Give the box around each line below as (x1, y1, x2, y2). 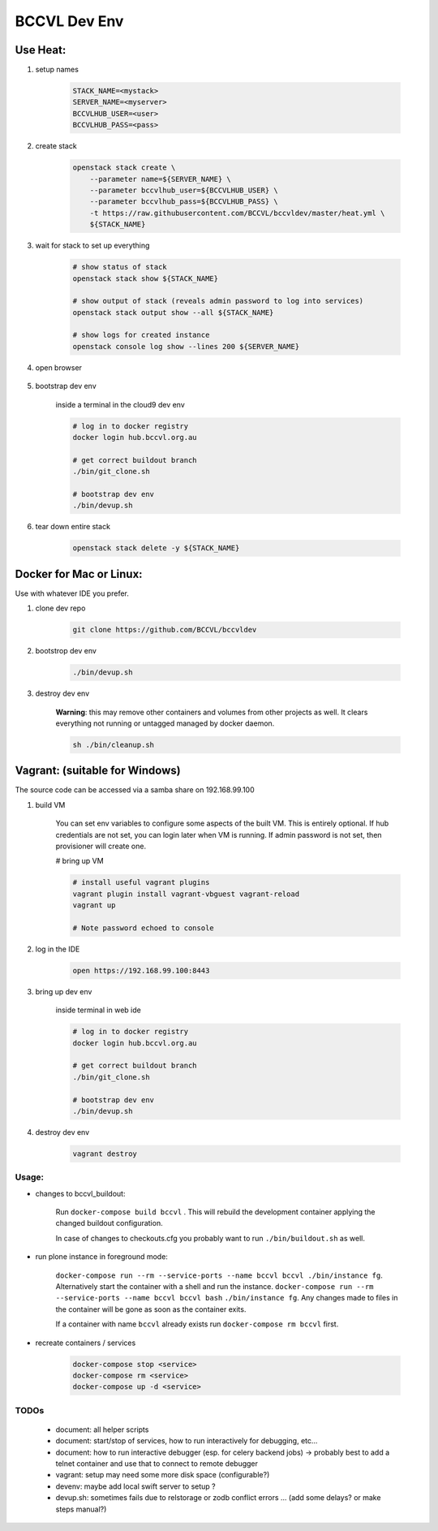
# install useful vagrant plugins (72, 878, 210, 887)
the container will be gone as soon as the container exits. (55, 1304, 247, 1314)
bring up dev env (35, 986, 92, 996)
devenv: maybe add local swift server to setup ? (55, 1481, 217, 1491)
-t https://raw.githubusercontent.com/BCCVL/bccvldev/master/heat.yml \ (89, 208, 385, 218)
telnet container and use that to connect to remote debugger (55, 1459, 259, 1468)
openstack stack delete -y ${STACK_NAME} (72, 544, 240, 553)
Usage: (15, 1171, 45, 1183)
